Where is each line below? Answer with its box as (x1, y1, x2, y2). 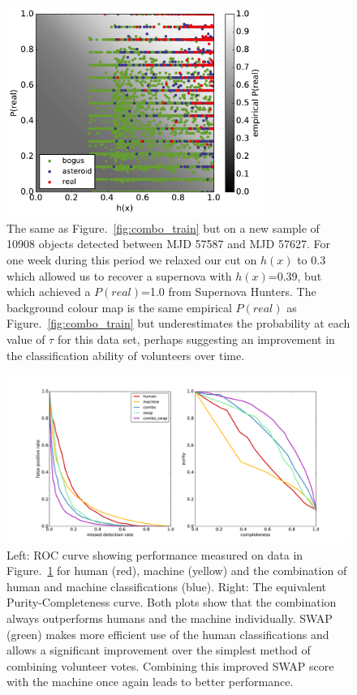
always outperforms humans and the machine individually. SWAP (6, 609, 333, 626)
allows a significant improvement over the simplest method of (6, 641, 311, 659)
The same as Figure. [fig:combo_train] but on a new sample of (6, 219, 320, 236)
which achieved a (6, 283, 91, 300)
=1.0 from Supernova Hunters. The (141, 283, 316, 300)
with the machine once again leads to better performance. (6, 673, 294, 690)
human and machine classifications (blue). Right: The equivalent (6, 577, 326, 594)
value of (6, 330, 45, 347)
